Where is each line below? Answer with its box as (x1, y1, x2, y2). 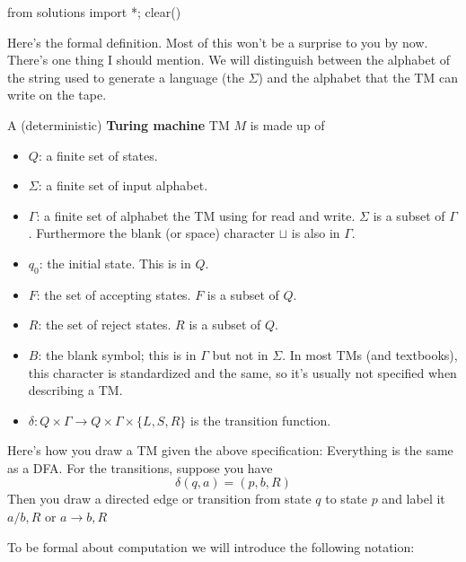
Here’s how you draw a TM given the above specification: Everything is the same (7, 441, 453, 460)
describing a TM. (28, 381, 123, 400)
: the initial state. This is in (39, 253, 191, 272)
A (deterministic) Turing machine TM (7, 115, 230, 134)
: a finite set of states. (38, 145, 158, 164)
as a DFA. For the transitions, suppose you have (7, 458, 273, 477)
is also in (291, 224, 340, 242)
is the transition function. (189, 410, 331, 429)
